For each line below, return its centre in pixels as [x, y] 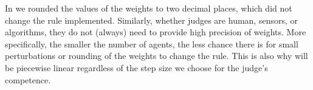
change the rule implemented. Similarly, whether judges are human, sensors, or [151, 20]
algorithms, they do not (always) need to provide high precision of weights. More [156, 32]
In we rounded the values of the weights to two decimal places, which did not [149, 8]
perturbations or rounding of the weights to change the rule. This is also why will [156, 56]
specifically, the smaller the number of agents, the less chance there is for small [152, 43]
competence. [28, 79]
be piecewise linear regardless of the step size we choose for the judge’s [136, 67]
